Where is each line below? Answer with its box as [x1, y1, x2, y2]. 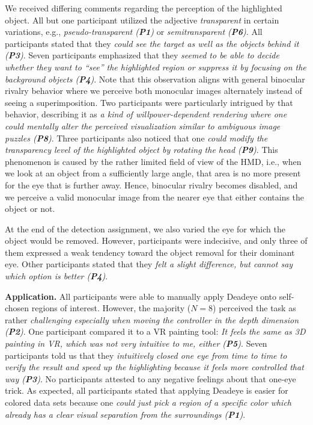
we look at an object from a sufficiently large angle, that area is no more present [5, 167, 301, 179]
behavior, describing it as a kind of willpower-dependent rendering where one [5, 108, 287, 120]
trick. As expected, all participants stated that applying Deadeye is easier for [5, 384, 288, 397]
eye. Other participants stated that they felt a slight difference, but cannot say [5, 258, 293, 270]
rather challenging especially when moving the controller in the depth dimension [5, 313, 299, 326]
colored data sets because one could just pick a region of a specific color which [5, 396, 291, 408]
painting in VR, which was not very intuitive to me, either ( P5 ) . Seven [5, 337, 267, 350]
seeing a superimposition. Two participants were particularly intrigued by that [5, 96, 293, 108]
